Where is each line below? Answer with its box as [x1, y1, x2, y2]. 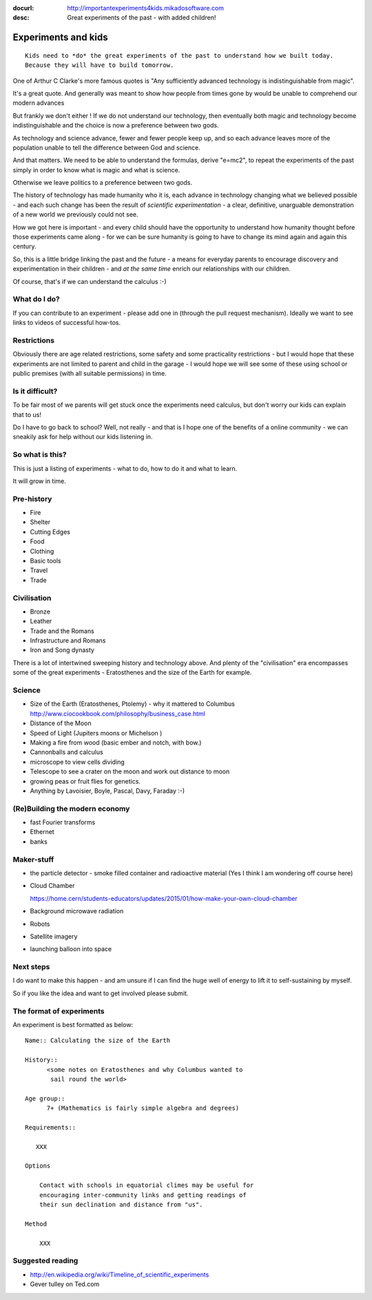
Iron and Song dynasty [30, 646, 94, 654]
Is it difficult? [12, 386, 58, 396]
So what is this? [12, 450, 67, 460]
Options [25, 1162, 51, 1170]
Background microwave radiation [30, 907, 124, 915]
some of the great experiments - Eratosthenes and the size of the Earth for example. [12, 669, 252, 677]
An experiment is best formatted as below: [12, 1021, 134, 1028]
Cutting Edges [30, 527, 70, 536]
